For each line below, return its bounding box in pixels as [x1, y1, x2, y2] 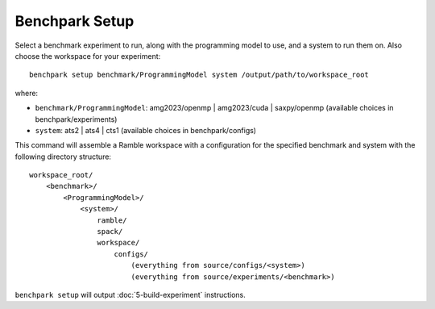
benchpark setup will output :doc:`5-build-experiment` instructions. [14, 290, 246, 299]
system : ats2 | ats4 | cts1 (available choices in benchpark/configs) [35, 125, 257, 135]
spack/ [97, 227, 123, 236]
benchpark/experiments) [35, 114, 118, 124]
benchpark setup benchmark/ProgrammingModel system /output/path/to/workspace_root [29, 70, 370, 80]
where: [14, 88, 39, 98]
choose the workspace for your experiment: [14, 51, 161, 61]
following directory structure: [14, 152, 112, 161]
